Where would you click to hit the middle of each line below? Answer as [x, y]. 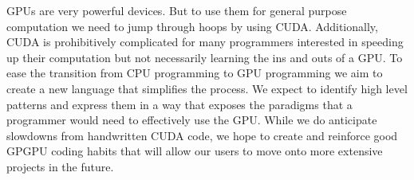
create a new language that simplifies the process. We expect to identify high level [207, 88]
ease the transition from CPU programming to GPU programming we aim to [195, 73]
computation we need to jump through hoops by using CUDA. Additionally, [192, 26]
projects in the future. [60, 166]
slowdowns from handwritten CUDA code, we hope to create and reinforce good [202, 135]
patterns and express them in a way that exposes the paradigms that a [179, 104]
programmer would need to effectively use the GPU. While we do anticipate [192, 120]
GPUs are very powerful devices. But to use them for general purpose [177, 10]
